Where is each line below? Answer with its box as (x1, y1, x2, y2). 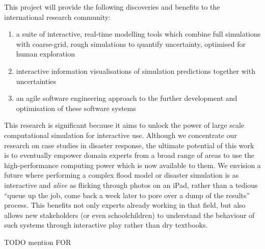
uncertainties (16, 75, 57, 86)
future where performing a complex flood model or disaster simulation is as (4, 170, 239, 180)
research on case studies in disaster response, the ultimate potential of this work (4, 140, 254, 150)
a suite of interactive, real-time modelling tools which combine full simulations (16, 29, 261, 39)
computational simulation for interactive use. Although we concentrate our (4, 129, 237, 140)
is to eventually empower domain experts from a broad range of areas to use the (4, 150, 254, 160)
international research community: (4, 11, 111, 22)
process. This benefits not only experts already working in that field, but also (4, 200, 246, 210)
